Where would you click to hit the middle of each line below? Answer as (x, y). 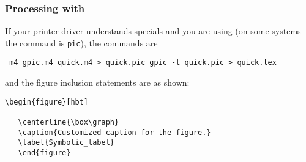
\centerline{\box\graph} (69, 123)
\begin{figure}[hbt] (47, 102)
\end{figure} (44, 153)
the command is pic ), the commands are (81, 42)
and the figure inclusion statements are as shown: (97, 82)
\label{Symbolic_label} (66, 143)
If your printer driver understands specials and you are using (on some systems (153, 31)
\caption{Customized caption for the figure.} (114, 132)
